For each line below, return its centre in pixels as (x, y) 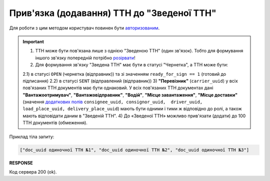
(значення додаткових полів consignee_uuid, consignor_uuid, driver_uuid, (113, 102)
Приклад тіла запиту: (32, 137)
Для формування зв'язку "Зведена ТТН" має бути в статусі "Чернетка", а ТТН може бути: (132, 65)
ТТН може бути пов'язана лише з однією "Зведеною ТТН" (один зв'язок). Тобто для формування (139, 51)
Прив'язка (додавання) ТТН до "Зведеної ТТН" (113, 13)
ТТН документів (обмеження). (55, 123)
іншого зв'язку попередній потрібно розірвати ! (85, 58)
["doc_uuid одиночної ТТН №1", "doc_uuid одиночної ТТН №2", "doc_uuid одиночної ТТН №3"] (134, 150)
